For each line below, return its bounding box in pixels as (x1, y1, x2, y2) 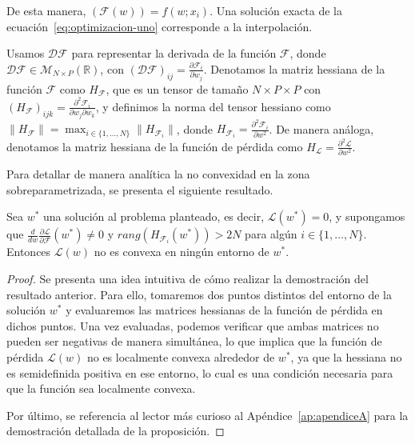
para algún (245, 226, 297, 242)
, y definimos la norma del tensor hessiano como (95, 98, 331, 114)
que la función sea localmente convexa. (6, 380, 196, 397)
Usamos (6, 45, 45, 62)
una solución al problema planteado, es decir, (43, 208, 265, 225)
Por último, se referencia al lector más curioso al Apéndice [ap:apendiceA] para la (6, 406, 409, 423)
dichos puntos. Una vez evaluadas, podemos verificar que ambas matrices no (6, 317, 379, 334)
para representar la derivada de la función (71, 45, 277, 62)
